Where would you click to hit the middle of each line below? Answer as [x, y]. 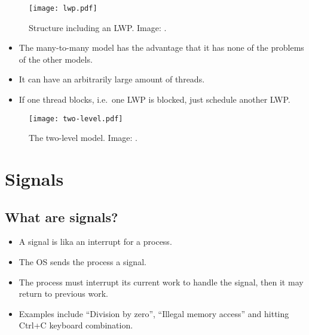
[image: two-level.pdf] [76, 119]
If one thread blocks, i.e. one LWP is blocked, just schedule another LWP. [154, 99]
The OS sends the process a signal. [82, 262]
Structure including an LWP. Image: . [98, 27]
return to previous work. [63, 293]
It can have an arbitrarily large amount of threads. [112, 79]
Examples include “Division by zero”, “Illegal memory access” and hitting [154, 313]
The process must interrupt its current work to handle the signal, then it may [161, 282]
